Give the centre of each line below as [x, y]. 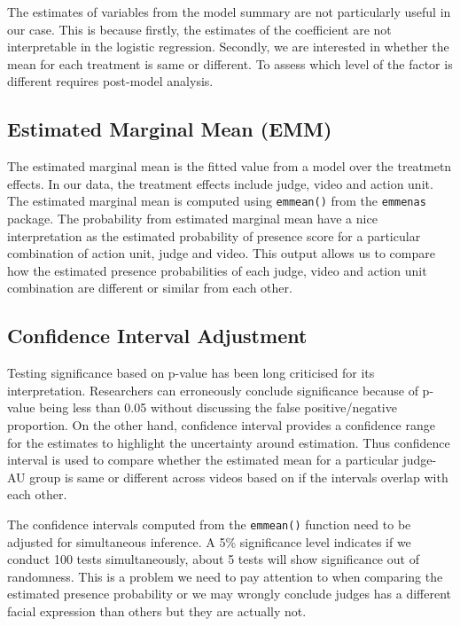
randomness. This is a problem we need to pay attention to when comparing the [225, 576]
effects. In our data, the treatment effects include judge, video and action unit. [220, 183]
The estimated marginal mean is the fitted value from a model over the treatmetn [230, 166]
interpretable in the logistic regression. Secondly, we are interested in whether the [228, 47]
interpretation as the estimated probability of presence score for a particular [214, 235]
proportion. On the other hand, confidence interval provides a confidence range [221, 424]
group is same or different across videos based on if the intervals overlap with [239, 477]
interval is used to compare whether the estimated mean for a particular [203, 460]
